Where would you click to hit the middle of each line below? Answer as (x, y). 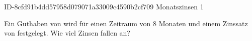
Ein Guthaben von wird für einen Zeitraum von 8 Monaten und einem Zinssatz (126, 23)
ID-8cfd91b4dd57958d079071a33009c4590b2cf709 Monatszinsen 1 (104, 6)
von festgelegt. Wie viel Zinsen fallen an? (67, 33)
